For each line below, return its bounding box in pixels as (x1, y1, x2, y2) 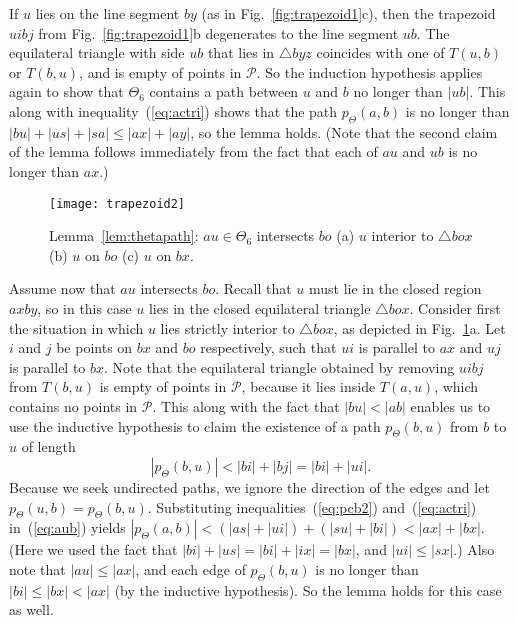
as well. (9, 599, 54, 620)
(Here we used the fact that (9, 539, 178, 560)
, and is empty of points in (79, 61, 242, 82)
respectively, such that (200, 337, 337, 358)
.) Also (453, 539, 495, 560)
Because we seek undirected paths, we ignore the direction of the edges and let (9, 476, 490, 497)
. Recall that (215, 278, 292, 299)
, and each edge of (135, 558, 246, 579)
